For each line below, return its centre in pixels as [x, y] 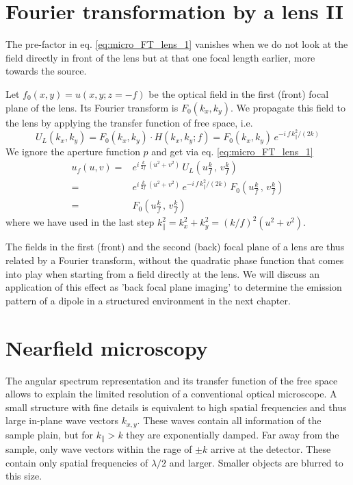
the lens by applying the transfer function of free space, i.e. [129, 122]
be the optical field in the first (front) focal [239, 93]
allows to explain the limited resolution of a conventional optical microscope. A [171, 394]
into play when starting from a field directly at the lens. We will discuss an [163, 273]
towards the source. [46, 71]
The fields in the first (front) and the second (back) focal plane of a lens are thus [175, 247]
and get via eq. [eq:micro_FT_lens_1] [232, 152]
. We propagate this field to [288, 107]
